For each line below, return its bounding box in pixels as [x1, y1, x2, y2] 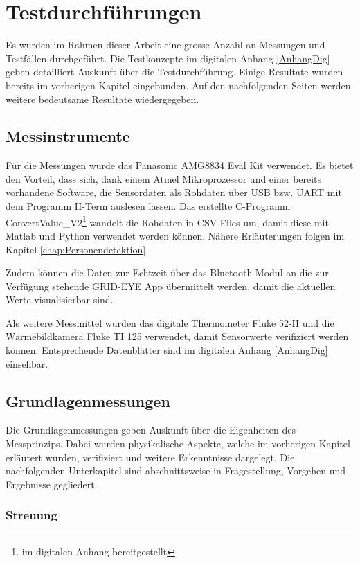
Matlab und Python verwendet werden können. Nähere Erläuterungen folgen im [6, 228, 345, 242]
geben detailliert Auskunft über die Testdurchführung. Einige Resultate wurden [6, 64, 343, 79]
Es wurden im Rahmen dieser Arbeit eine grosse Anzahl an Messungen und [6, 37, 325, 52]
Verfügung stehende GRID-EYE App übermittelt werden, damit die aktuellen [6, 278, 336, 293]
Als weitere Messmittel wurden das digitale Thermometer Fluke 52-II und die [6, 315, 334, 330]
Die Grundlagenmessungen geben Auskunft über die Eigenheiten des [6, 422, 296, 437]
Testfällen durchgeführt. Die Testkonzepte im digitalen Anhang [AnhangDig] [6, 51, 330, 65]
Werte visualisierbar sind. [6, 292, 114, 307]
